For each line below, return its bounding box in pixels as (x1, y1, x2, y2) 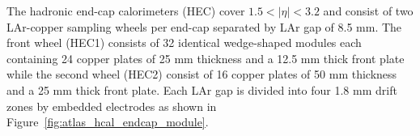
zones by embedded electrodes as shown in (6, 97, 217, 114)
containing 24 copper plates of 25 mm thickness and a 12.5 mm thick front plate (6, 49, 405, 66)
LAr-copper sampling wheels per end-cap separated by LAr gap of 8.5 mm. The (6, 18, 402, 35)
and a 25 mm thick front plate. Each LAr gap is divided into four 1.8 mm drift (6, 81, 397, 98)
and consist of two (323, 2, 414, 19)
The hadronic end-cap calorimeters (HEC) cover (6, 2, 245, 19)
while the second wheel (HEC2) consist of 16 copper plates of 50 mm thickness (6, 66, 397, 83)
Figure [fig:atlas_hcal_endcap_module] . (6, 113, 209, 130)
